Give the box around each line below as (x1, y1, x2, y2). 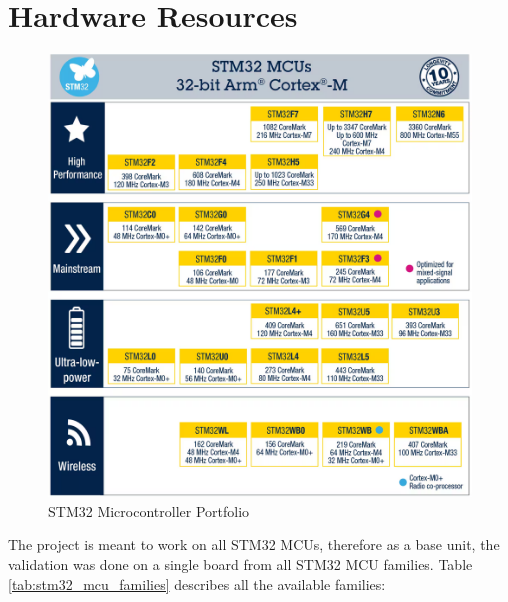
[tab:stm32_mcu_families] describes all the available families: (8, 573, 386, 594)
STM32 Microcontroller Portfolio (48, 500, 250, 521)
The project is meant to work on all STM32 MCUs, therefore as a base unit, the (8, 534, 500, 555)
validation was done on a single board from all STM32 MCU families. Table (8, 553, 473, 574)
